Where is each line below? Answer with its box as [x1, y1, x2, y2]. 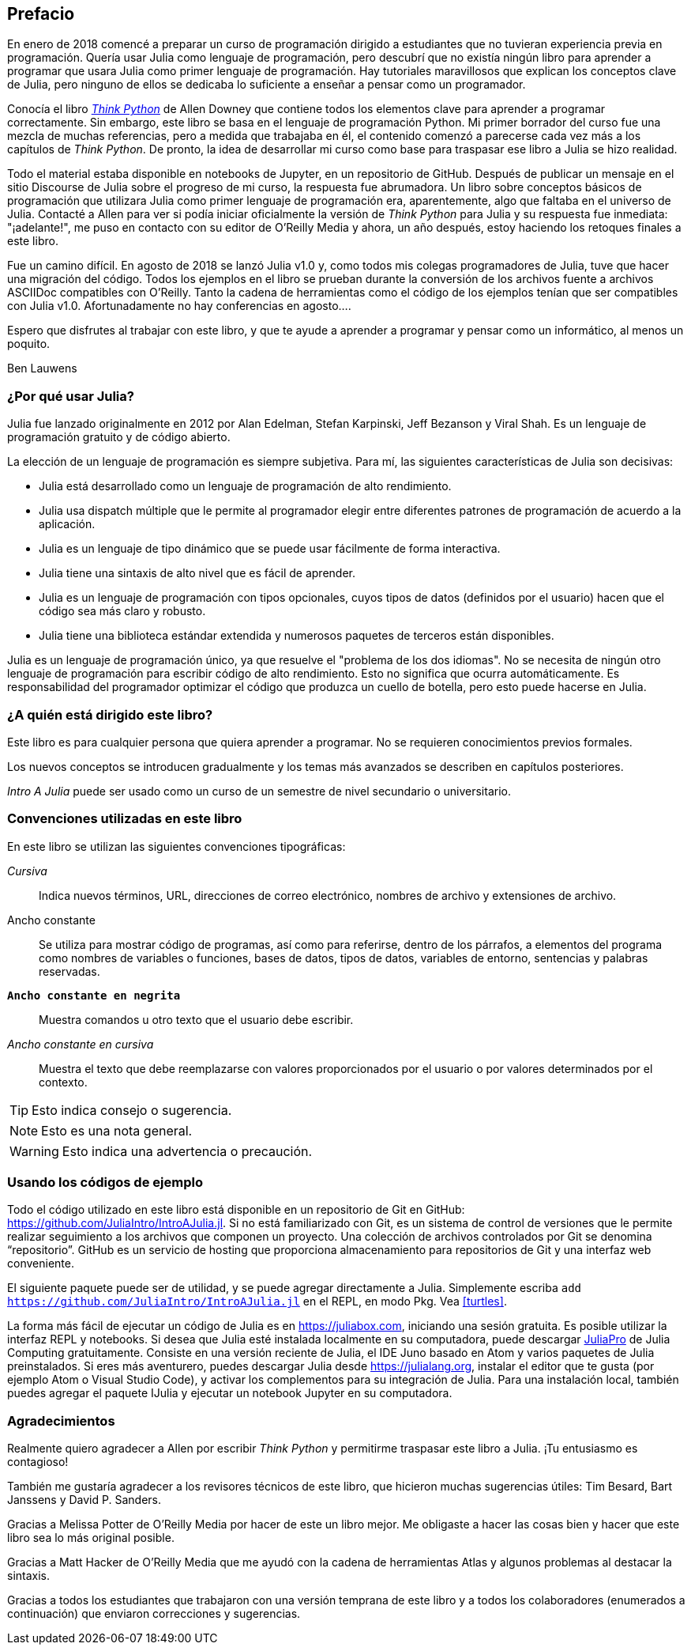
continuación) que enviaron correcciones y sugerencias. [7, 1607, 301, 1621]
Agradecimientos [7, 1412, 115, 1429]
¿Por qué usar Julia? [7, 387, 134, 404]
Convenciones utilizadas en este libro [7, 810, 242, 827]
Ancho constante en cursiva [7, 1037, 154, 1051]
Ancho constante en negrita [7, 988, 181, 1002]
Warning [9, 1143, 59, 1159]
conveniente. [7, 1256, 74, 1271]
